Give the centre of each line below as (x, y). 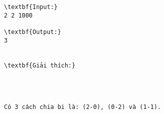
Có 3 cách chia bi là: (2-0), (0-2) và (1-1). (82, 107)
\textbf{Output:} (33, 32)
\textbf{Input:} (31, 7)
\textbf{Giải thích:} (40, 65)
